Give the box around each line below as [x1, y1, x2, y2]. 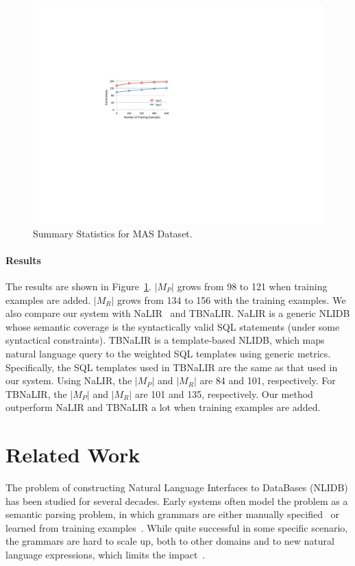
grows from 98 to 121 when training [177, 279, 328, 293]
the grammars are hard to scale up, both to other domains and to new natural [5, 534, 334, 548]
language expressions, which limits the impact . [5, 547, 206, 562]
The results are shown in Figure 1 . [5, 279, 151, 293]
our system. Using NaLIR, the [5, 373, 132, 388]
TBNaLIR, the [5, 386, 67, 401]
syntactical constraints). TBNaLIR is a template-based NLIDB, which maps [5, 333, 325, 347]
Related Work [5, 440, 140, 469]
